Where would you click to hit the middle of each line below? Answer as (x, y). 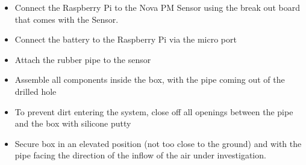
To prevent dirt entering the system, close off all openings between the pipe (154, 111)
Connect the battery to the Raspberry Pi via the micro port (126, 39)
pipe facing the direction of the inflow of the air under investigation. (140, 155)
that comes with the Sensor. (67, 19)
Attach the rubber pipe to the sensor (83, 59)
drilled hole (36, 91)
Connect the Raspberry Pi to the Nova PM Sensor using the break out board (157, 7)
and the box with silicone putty (73, 123)
